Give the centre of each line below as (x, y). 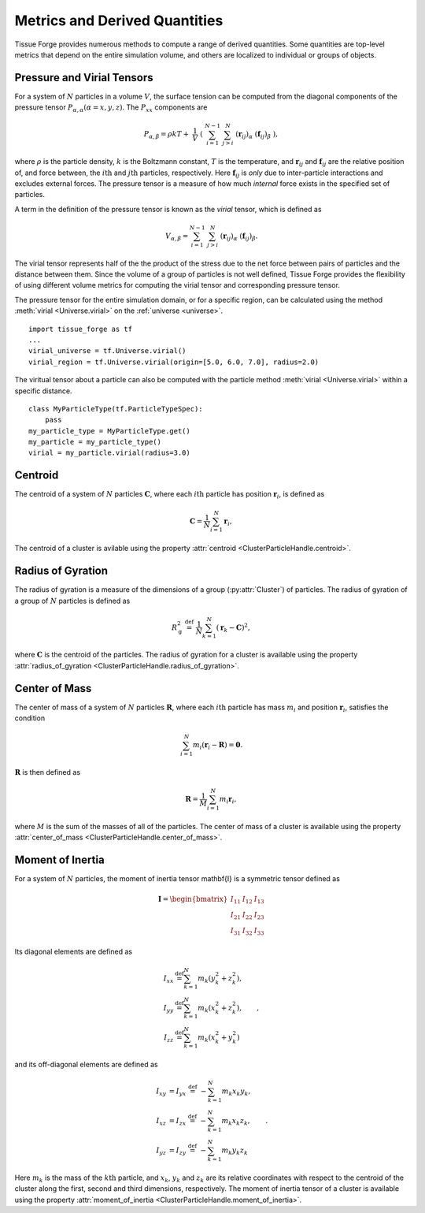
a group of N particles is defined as (72, 601)
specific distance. (43, 391)
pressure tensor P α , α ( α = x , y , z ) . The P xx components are (111, 108)
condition (30, 718)
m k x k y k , (236, 1092)
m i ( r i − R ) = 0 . (218, 746)
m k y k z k (235, 1152)
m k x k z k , (236, 1122)
